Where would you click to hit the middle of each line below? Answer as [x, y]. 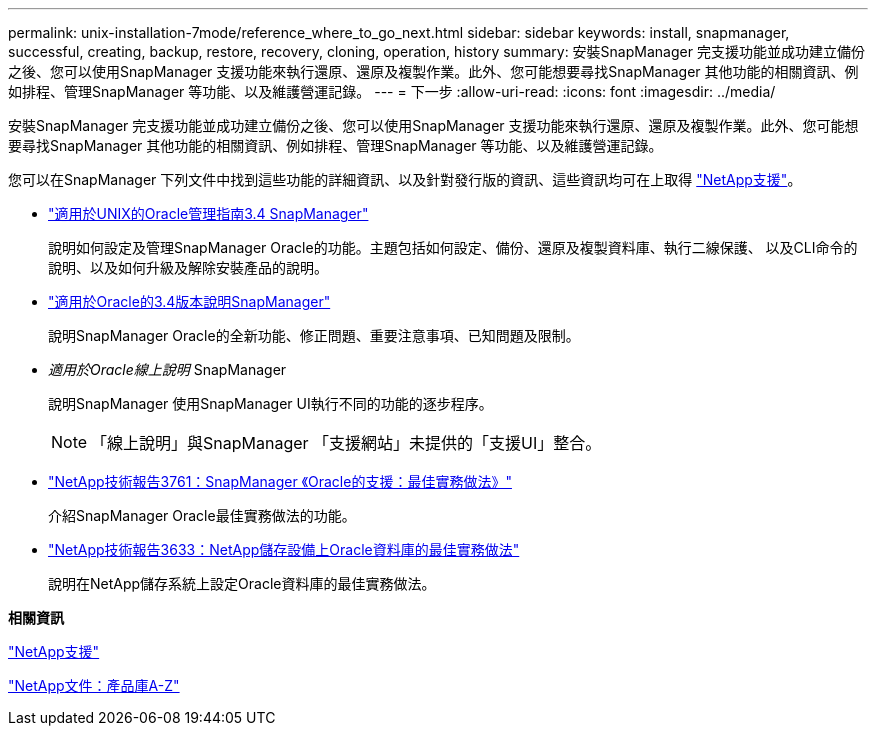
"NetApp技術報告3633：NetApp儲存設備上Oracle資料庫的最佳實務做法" [284, 549]
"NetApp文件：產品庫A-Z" [94, 685]
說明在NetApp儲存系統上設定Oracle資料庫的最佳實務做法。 [242, 583]
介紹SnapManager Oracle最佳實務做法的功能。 [202, 515]
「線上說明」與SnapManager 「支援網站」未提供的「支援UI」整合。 [346, 443]
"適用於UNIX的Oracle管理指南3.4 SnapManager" [208, 213]
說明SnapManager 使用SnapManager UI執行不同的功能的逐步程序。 [270, 403]
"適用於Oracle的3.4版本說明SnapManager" [189, 301]
